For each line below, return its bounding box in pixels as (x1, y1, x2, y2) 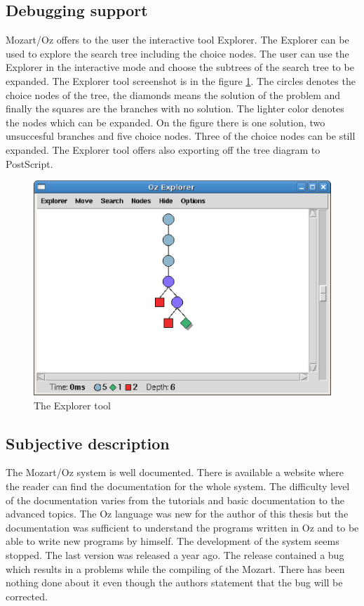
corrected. (6, 588, 48, 603)
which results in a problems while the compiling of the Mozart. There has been (6, 561, 345, 576)
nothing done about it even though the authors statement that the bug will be (6, 575, 343, 590)
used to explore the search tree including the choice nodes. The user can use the (6, 46, 349, 60)
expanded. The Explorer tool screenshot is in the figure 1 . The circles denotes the (6, 73, 356, 88)
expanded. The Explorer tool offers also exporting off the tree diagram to (6, 142, 321, 157)
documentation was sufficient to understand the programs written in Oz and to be (6, 520, 359, 534)
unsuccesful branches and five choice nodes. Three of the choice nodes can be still (6, 129, 356, 143)
